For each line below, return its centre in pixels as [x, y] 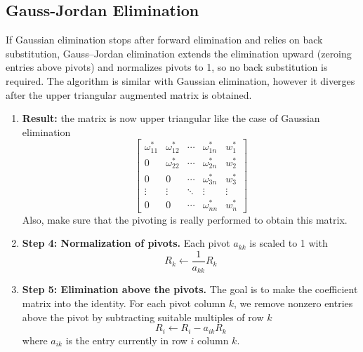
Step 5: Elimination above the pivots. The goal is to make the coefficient [190, 289]
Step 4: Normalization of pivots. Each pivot [126, 243]
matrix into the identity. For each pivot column [124, 303]
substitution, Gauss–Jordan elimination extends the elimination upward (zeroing [179, 53]
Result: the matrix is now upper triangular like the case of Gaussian [171, 118]
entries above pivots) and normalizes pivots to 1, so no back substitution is [167, 67]
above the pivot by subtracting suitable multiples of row [143, 317]
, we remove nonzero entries [293, 303]
